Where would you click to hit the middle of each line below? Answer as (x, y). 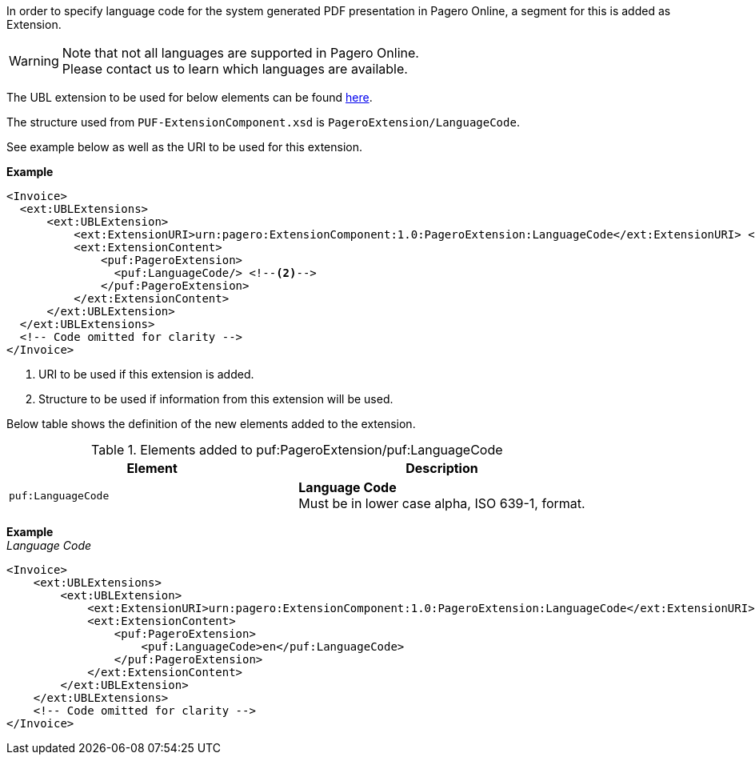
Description (442, 468)
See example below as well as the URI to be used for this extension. (184, 147)
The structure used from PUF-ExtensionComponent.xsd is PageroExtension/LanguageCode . (263, 122)
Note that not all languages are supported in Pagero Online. (240, 53)
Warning (34, 61)
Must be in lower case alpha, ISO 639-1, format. (442, 503)
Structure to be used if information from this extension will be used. (216, 399)
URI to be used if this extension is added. (146, 374)
